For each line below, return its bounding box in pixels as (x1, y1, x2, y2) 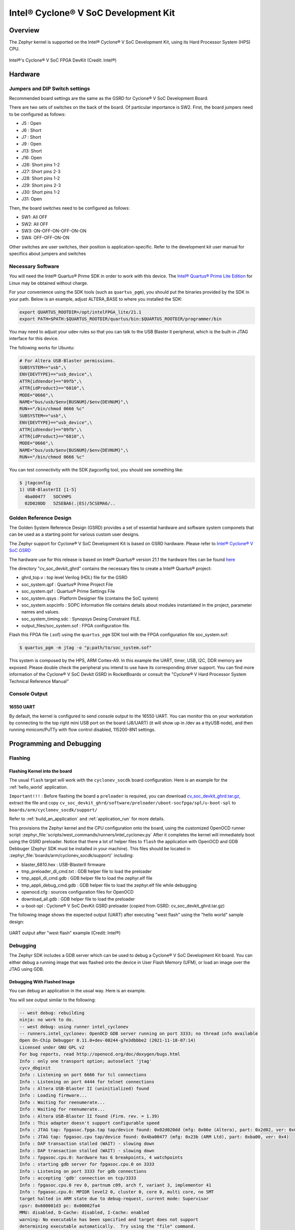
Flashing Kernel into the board (9, 768, 72, 774)
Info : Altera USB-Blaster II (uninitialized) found (19, 1086, 149, 1092)
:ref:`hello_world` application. (9, 784, 68, 790)
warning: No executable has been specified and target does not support (19, 1217, 199, 1222)
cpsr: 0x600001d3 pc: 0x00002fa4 (19, 1203, 100, 1208)
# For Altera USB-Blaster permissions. (19, 358, 116, 364)
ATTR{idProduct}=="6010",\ (19, 385, 85, 391)
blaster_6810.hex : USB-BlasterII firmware (21, 861, 106, 867)
